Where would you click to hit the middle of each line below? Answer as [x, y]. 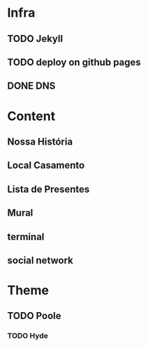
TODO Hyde [28, 336]
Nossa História [40, 141]
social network [40, 260]
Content [31, 116]
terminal [26, 236]
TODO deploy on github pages [74, 62]
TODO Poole [34, 316]
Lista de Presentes [49, 189]
